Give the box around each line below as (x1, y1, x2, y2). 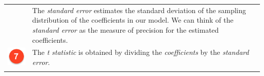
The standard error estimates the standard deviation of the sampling (32, 5, 246, 15)
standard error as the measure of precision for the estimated (32, 24, 219, 35)
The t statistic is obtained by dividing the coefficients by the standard (32, 47, 249, 57)
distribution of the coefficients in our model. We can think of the (32, 15, 234, 25)
